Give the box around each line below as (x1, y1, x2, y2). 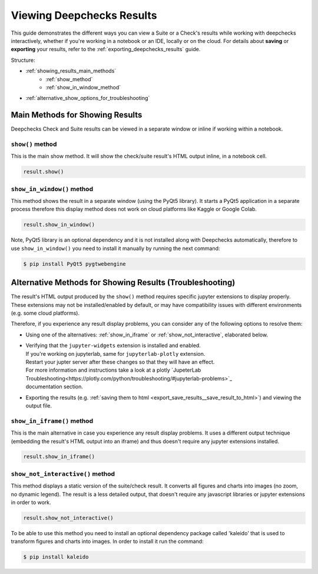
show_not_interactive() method (11, 469, 115, 478)
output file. (25, 402, 52, 409)
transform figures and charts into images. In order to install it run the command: (11, 538, 204, 545)
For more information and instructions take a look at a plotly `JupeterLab (25, 366, 201, 373)
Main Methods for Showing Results (11, 110, 143, 120)
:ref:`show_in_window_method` (45, 84, 121, 91)
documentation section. (25, 383, 84, 391)
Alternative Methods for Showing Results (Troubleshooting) (11, 278, 236, 288)
